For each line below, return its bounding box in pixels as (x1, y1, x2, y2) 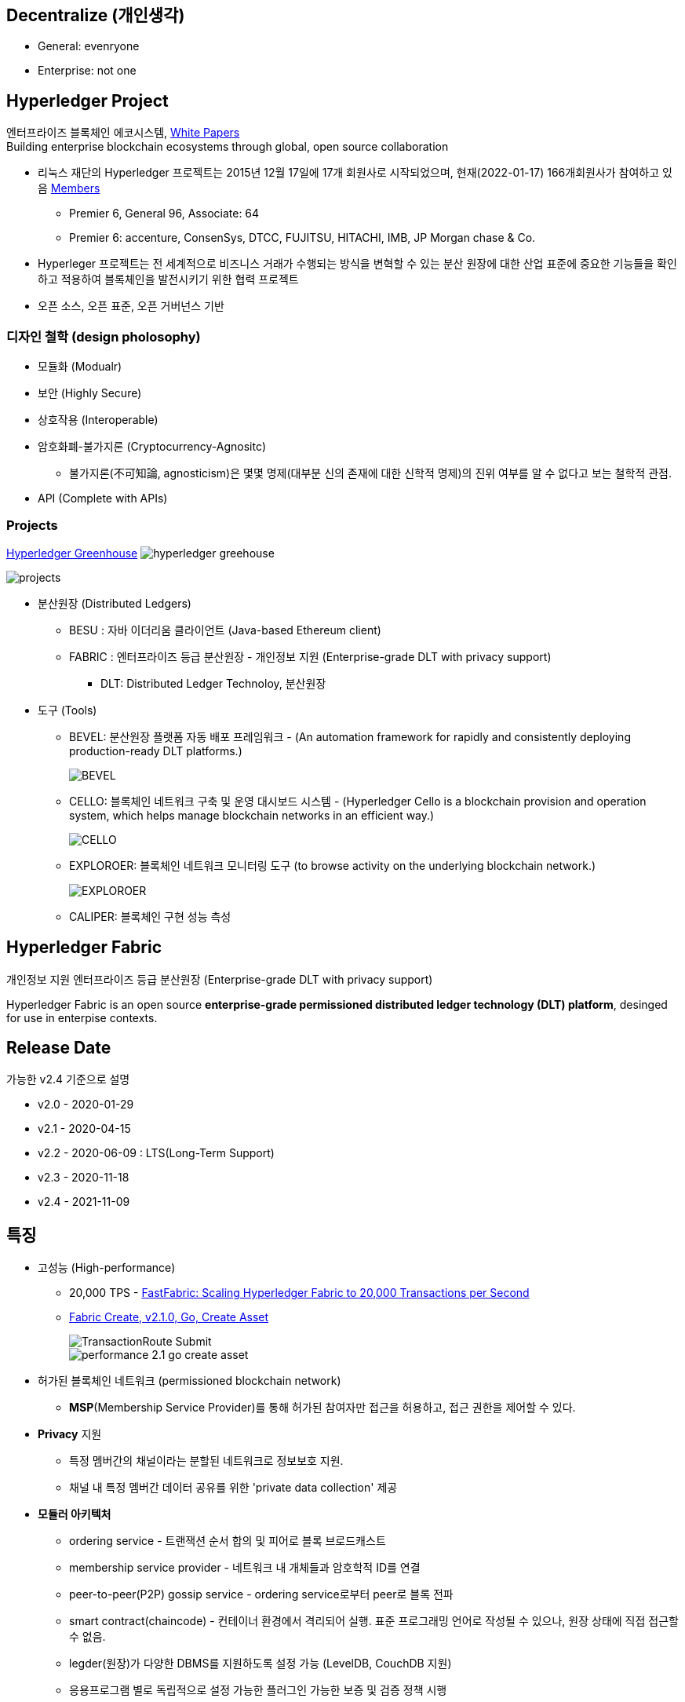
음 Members (38, 181, 100, 195)
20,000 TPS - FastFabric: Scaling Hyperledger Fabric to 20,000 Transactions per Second (69, 1286, 530, 1300)
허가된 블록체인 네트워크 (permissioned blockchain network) (38, 1374, 341, 1388)
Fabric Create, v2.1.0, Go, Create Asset (69, 1310, 269, 1324)
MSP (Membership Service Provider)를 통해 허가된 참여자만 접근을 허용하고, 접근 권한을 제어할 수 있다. (69, 1401, 576, 1415)
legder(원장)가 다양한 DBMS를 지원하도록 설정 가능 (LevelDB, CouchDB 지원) (69, 1656, 452, 1671)
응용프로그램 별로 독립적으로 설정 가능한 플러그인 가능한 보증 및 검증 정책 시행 (69, 1683, 447, 1697)
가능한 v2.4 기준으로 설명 (6, 1072, 130, 1087)
